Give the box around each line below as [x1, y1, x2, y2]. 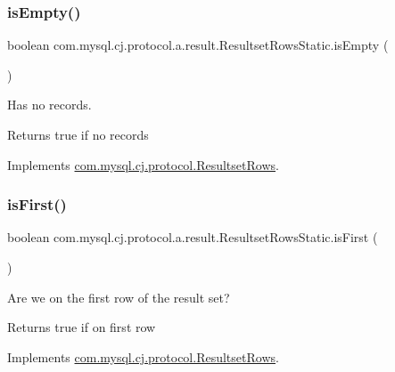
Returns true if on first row [7, 318, 156, 336]
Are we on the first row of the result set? [7, 287, 230, 306]
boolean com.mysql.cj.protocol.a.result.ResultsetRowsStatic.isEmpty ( [7, 36, 389, 54]
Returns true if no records [7, 125, 149, 143]
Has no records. [7, 95, 92, 114]
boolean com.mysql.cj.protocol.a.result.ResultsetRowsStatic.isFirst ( [7, 228, 378, 247]
